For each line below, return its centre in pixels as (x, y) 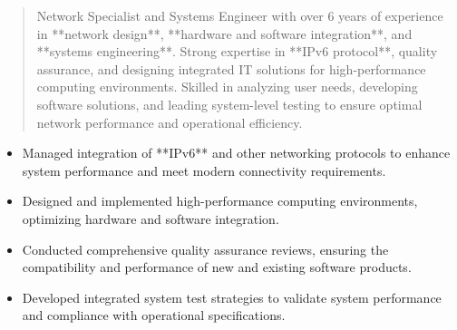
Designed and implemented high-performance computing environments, (220, 201)
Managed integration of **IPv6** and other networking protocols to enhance (236, 153)
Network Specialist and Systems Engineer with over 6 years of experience (240, 15)
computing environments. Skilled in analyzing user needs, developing (227, 87)
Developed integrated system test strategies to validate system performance (232, 297)
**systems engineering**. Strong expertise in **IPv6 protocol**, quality (237, 51)
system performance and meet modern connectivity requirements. (204, 170)
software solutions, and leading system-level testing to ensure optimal (229, 104)
